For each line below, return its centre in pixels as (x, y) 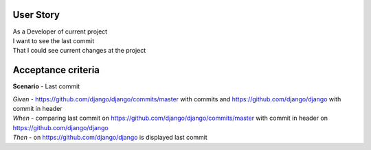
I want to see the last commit (54, 40)
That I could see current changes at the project (79, 51)
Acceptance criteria (56, 70)
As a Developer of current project (60, 32)
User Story (36, 15)
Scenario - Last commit (46, 86)
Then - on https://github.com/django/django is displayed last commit (110, 138)
